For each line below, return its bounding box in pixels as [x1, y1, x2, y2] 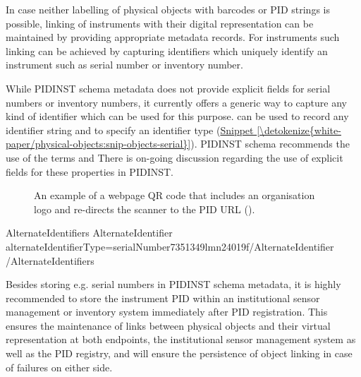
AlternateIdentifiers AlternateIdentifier [6, 225, 173, 240]
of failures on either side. [6, 359, 113, 374]
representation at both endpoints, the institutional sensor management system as [6, 332, 356, 347]
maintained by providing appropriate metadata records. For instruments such [6, 30, 340, 44]
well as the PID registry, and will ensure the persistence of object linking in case [6, 346, 353, 361]
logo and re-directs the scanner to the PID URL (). [34, 201, 255, 216]
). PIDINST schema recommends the [190, 136, 350, 151]
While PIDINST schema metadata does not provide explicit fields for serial [6, 80, 331, 95]
